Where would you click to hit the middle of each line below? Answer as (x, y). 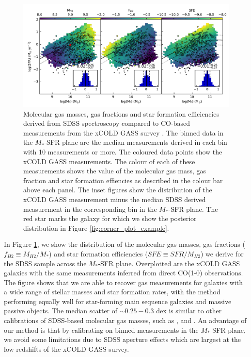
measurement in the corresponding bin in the (90, 209)
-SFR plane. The (193, 209)
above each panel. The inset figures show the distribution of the (118, 190)
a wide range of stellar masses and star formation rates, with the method (112, 292)
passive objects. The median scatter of (61, 311)
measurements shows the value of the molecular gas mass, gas (115, 171)
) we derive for (222, 253)
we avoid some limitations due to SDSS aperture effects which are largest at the (123, 339)
